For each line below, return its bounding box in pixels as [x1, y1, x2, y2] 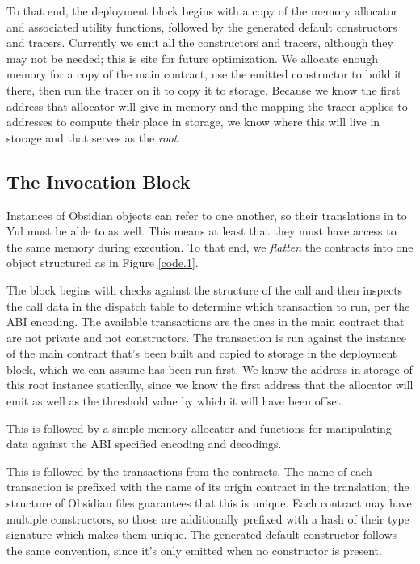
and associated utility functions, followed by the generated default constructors [6, 18, 397, 35]
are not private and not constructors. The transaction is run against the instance [6, 329, 406, 346]
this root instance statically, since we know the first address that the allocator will [6, 376, 414, 393]
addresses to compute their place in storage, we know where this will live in [6, 113, 380, 130]
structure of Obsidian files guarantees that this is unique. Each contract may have [6, 494, 412, 511]
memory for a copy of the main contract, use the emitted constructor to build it [6, 66, 402, 83]
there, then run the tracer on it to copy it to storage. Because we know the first [6, 81, 401, 98]
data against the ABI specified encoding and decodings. [6, 435, 282, 452]
